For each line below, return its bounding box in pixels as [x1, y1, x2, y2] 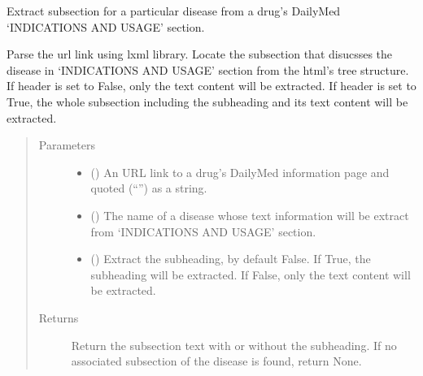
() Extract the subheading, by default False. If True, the [90, 250, 371, 267]
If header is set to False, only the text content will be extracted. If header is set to [7, 77, 416, 94]
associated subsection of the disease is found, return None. [71, 352, 362, 370]
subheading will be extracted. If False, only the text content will [90, 266, 411, 283]
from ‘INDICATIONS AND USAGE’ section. [90, 223, 316, 240]
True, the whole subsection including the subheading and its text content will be [7, 93, 408, 110]
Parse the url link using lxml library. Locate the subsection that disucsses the [7, 45, 393, 63]
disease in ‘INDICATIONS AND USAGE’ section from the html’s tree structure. [7, 61, 409, 78]
